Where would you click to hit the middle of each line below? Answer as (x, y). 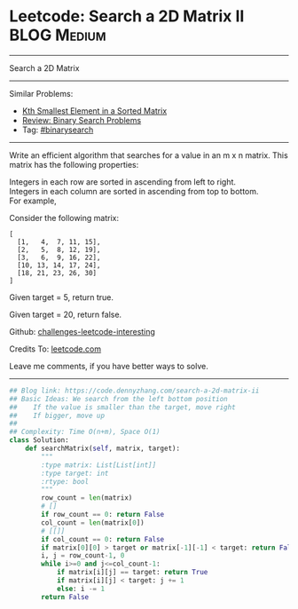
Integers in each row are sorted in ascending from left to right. (123, 182)
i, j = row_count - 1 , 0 (83, 556)
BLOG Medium (58, 35)
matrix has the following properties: (74, 164)
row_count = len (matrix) (87, 498)
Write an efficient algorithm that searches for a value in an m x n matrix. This (149, 155)
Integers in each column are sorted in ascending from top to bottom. (134, 191)
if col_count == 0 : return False (103, 539)
